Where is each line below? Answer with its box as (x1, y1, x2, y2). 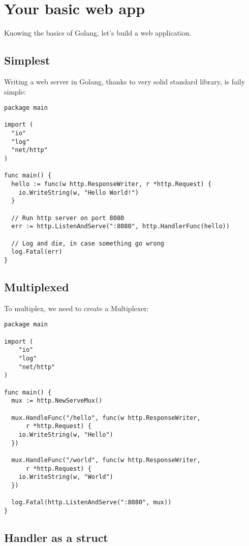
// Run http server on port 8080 (11, 214, 124, 222)
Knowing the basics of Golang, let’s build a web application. (4, 27, 192, 38)
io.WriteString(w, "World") (18, 473, 113, 481)
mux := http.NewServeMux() (11, 397, 103, 405)
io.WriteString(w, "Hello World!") (18, 189, 139, 196)
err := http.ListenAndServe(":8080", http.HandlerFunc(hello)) (11, 223, 230, 230)
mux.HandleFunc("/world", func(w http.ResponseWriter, (11, 456, 201, 464)
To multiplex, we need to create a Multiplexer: (4, 302, 149, 313)
